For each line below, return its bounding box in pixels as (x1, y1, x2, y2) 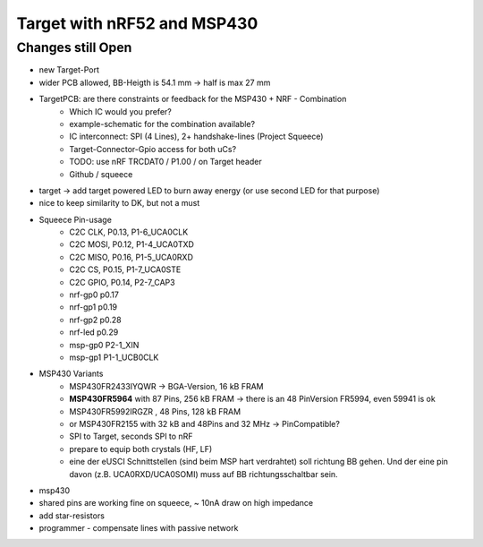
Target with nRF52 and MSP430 (16, 13, 258, 33)
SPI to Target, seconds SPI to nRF (69, 431, 193, 442)
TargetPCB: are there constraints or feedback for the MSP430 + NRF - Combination (38, 94, 347, 105)
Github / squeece (69, 168, 133, 179)
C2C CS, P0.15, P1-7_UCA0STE (69, 264, 182, 275)
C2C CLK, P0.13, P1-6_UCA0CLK (69, 226, 189, 237)
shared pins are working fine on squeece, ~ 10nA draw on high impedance (38, 498, 314, 509)
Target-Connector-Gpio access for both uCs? (69, 143, 237, 154)
